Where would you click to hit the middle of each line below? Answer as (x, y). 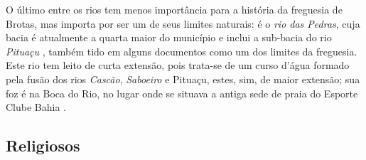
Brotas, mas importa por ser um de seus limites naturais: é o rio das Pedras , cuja (183, 23)
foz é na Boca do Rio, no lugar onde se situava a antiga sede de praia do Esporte (182, 93)
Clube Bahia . (36, 107)
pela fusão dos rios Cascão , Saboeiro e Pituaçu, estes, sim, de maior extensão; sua (183, 79)
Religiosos (43, 145)
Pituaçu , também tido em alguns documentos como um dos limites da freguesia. (182, 51)
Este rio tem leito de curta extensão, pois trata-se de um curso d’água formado (178, 65)
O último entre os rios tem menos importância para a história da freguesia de (174, 9)
